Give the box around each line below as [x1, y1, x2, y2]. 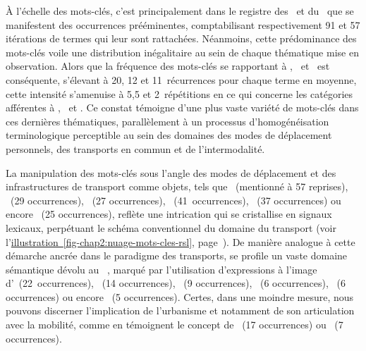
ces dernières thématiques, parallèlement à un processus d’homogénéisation [6, 113, 329, 128]
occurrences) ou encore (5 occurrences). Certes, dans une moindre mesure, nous [6, 289, 354, 304]
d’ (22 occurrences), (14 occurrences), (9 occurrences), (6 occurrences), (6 [6, 276, 346, 290]
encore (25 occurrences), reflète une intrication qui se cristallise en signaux [6, 207, 332, 221]
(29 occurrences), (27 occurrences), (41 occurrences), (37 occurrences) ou [10, 192, 341, 207]
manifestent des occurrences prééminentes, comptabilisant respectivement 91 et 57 [6, 17, 360, 32]
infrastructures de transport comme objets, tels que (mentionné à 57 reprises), [6, 179, 348, 194]
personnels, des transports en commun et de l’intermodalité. [6, 141, 265, 156]
